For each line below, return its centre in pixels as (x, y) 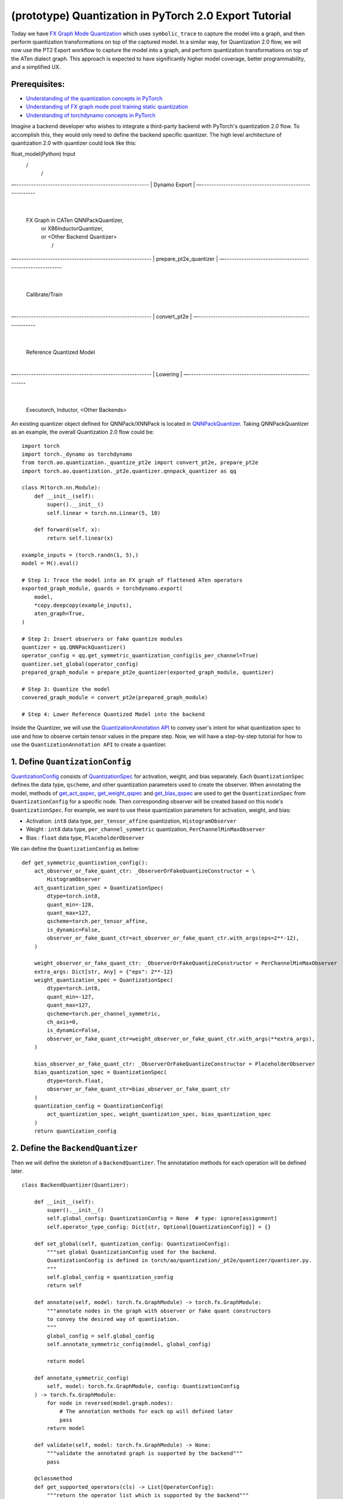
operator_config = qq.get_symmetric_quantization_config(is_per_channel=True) (140, 656)
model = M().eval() (50, 563)
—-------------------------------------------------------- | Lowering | (97, 374)
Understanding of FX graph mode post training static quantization (107, 107)
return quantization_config (75, 1131)
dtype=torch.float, (75, 1080)
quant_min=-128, (71, 904)
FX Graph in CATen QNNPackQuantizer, (75, 220)
